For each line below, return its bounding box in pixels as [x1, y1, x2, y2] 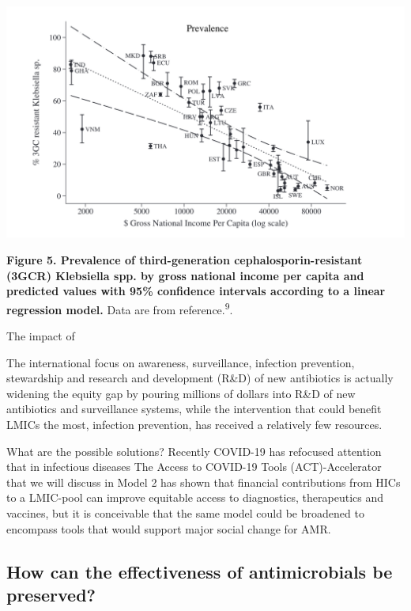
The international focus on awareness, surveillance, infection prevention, [6, 354, 355, 370]
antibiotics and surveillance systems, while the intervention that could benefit [6, 400, 382, 417]
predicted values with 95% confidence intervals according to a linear [6, 283, 386, 299]
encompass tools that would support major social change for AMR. [6, 520, 331, 537]
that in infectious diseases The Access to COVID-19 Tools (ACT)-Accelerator [6, 458, 382, 475]
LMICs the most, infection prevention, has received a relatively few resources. [6, 416, 383, 432]
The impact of [6, 327, 75, 343]
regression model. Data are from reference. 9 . [6, 298, 233, 317]
